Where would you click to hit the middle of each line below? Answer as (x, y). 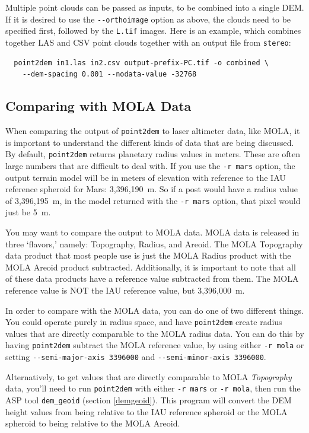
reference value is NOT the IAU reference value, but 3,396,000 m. (125, 290)
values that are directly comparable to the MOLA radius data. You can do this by (155, 333)
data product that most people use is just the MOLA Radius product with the (148, 255)
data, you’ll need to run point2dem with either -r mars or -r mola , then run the (153, 388)
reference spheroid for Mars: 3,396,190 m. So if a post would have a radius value (152, 189)
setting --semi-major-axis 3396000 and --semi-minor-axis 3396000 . (136, 357)
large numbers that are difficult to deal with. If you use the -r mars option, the (150, 165)
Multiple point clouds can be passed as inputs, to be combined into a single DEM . (155, 7)
